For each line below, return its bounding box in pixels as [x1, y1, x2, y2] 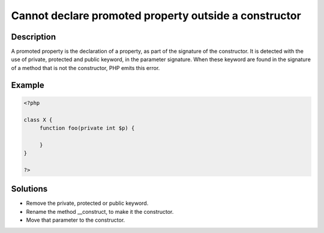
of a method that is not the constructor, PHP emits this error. [11, 64, 160, 71]
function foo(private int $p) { [39, 125, 135, 132]
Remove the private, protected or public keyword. [26, 199, 149, 207]
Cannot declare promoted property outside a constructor [11, 9, 301, 22]
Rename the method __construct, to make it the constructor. [26, 208, 174, 215]
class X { [23, 116, 53, 123]
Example [11, 80, 44, 90]
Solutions [11, 184, 48, 194]
